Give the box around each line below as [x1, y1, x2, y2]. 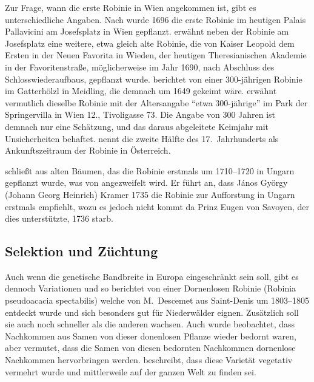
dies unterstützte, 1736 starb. [5, 212, 113, 225]
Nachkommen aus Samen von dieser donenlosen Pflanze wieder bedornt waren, [5, 329, 296, 342]
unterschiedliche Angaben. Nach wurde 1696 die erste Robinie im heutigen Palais [5, 13, 306, 26]
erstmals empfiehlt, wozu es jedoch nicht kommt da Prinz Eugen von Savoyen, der [5, 200, 309, 213]
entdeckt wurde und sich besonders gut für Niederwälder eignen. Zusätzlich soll [5, 305, 299, 318]
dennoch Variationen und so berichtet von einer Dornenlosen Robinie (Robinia [5, 282, 296, 295]
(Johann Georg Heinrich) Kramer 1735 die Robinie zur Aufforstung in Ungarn [5, 188, 295, 200]
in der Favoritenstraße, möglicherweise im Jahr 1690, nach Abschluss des [5, 60, 275, 73]
